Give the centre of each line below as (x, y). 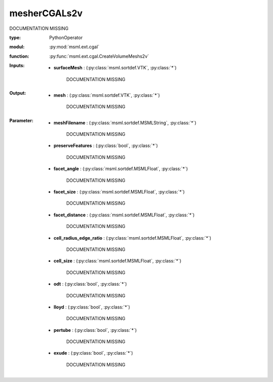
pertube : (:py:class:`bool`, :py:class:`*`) (95, 330)
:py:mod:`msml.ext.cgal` (74, 47)
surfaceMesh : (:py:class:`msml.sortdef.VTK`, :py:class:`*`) (115, 68)
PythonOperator (66, 37)
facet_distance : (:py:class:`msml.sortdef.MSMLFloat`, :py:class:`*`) (124, 215)
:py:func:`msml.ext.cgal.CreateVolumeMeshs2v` (99, 56)
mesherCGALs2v (46, 13)
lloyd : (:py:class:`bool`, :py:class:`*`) (92, 307)
